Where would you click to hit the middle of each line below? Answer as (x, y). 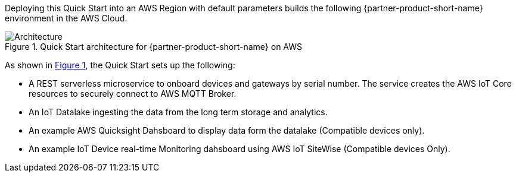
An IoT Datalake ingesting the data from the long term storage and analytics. (178, 112)
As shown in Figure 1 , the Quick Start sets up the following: (120, 65)
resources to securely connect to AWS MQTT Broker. (133, 94)
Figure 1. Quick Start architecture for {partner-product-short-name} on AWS (154, 47)
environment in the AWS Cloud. (66, 18)
